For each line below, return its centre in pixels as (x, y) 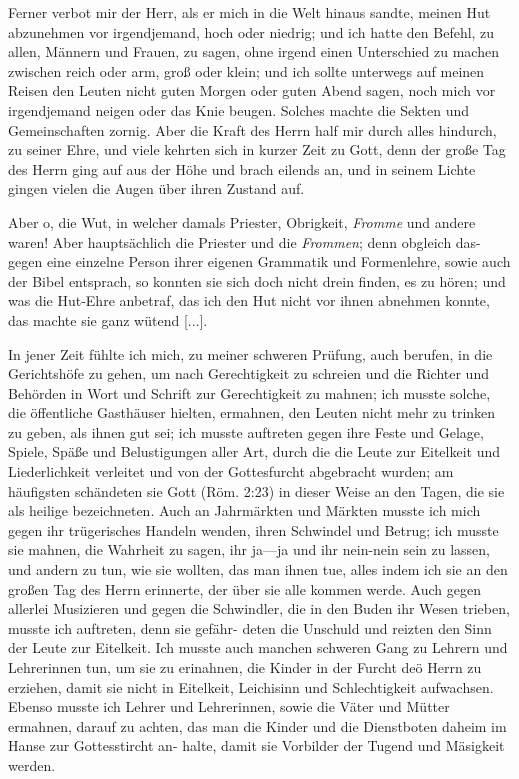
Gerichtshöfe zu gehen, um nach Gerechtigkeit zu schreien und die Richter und (248, 373)
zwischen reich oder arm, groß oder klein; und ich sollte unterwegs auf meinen (246, 70)
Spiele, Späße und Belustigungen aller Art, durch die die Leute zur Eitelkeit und (254, 451)
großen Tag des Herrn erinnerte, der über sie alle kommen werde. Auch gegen (244, 588)
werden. (32, 764)
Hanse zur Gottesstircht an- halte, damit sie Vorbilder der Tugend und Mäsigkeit (256, 745)
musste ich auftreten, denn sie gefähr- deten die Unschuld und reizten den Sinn (250, 627)
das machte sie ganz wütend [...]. (108, 319)
